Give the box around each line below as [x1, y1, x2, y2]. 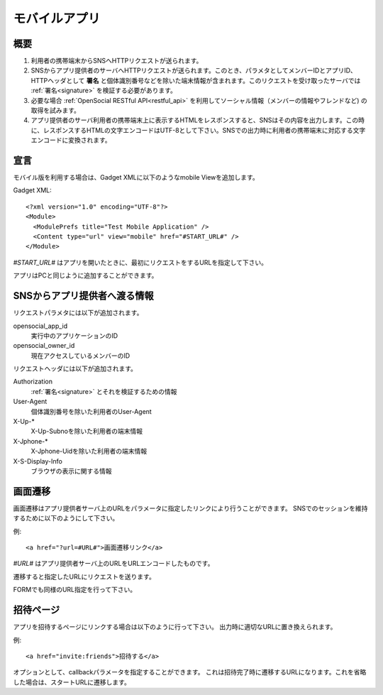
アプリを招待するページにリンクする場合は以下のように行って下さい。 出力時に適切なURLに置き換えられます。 [13, 623, 337, 631]
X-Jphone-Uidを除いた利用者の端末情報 [30, 447, 148, 456]
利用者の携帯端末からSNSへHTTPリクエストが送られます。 [30, 57, 203, 65]
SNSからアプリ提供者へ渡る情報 [13, 290, 154, 302]
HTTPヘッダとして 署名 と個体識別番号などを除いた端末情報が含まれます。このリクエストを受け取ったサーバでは [30, 76, 361, 84]
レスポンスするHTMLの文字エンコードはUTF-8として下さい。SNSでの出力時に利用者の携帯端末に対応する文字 [43, 126, 366, 134]
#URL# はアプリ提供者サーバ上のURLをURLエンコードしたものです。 [13, 559, 214, 568]
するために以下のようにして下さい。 [13, 514, 119, 522]
